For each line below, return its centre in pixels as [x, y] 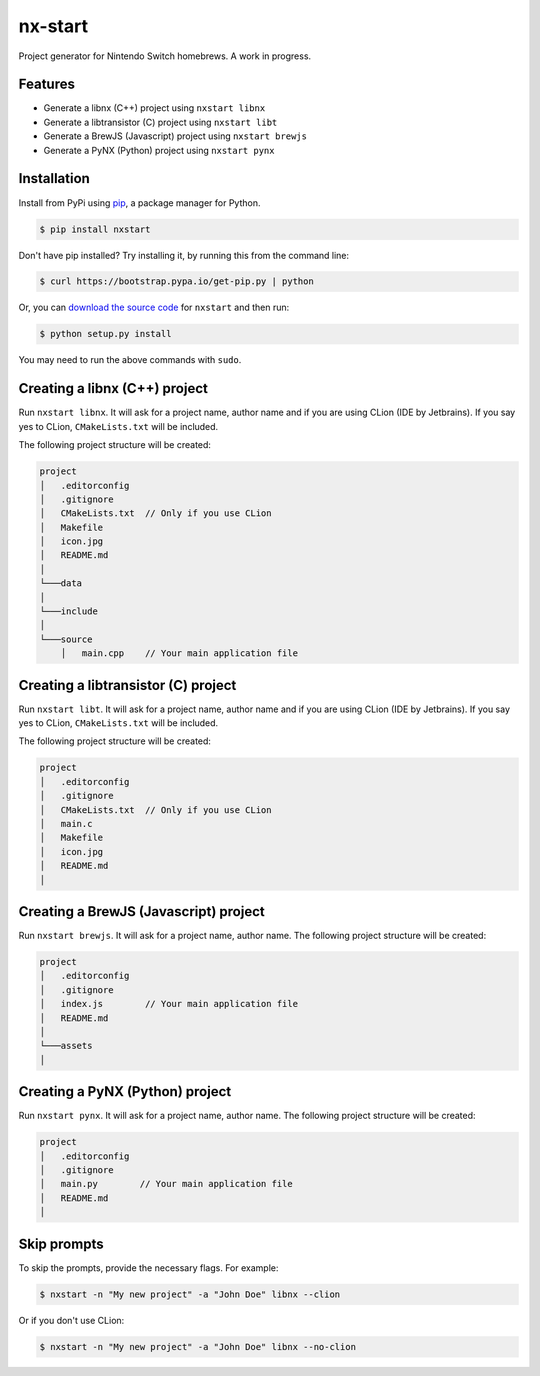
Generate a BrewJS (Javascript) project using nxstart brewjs [175, 136]
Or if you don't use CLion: [71, 1320]
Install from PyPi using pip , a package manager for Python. [139, 202]
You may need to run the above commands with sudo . [130, 360]
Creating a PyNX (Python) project [125, 1091]
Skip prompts [61, 1243]
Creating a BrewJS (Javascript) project [141, 911]
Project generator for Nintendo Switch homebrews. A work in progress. [165, 56]
